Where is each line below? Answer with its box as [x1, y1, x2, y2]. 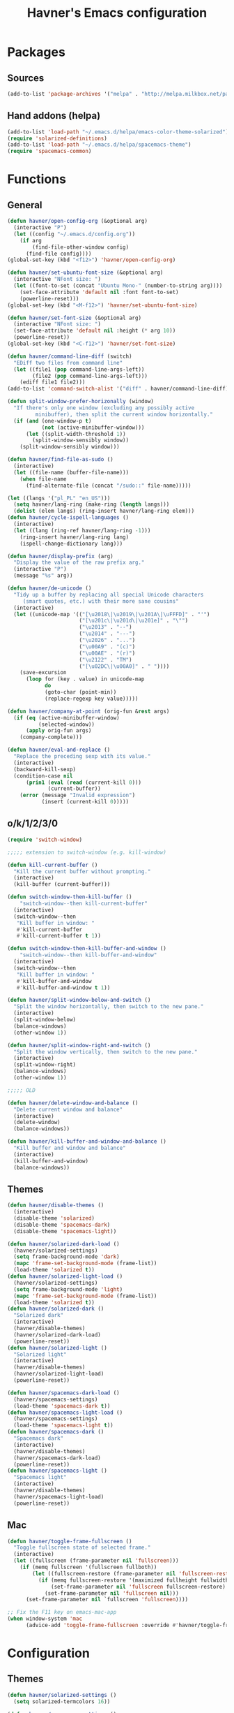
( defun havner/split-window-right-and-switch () [7, 1042, 151, 1049]
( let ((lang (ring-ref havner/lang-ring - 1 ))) [13, 527, 151, 534]
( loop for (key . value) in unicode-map [25, 676, 145, 683]
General [7, 199, 43, 211]
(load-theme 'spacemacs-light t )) [13, 1422, 114, 1429]
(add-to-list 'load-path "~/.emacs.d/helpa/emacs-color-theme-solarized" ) [7, 128, 229, 136]
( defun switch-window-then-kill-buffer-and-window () [7, 945, 167, 952]
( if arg [19, 237, 42, 244]
